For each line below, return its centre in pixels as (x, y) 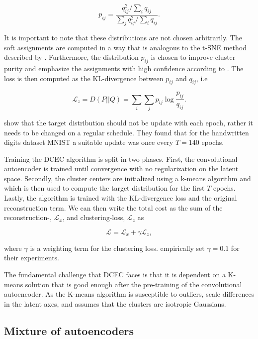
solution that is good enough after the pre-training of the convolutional (133, 284)
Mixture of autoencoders (69, 330)
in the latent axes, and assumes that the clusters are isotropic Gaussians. (115, 303)
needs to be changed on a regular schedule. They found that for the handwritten (127, 132)
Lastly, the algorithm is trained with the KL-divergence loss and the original (121, 198)
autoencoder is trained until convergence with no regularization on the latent (121, 169)
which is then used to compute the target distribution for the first (104, 188)
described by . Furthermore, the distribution (71, 57)
